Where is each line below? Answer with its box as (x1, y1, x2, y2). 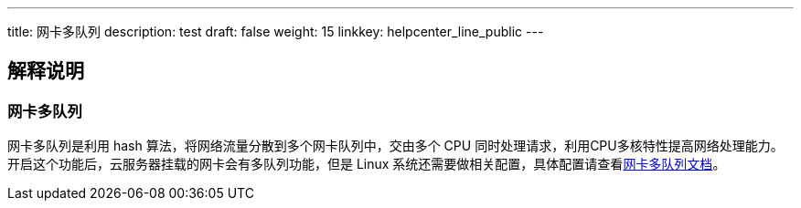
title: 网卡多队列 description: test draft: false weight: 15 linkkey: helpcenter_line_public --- (7, 24, 544, 39)
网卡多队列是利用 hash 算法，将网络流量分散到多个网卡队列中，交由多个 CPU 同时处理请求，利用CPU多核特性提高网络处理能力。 (7, 138, 784, 154)
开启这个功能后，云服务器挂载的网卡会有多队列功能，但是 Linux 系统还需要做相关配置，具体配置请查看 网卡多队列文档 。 (7, 156, 726, 172)
